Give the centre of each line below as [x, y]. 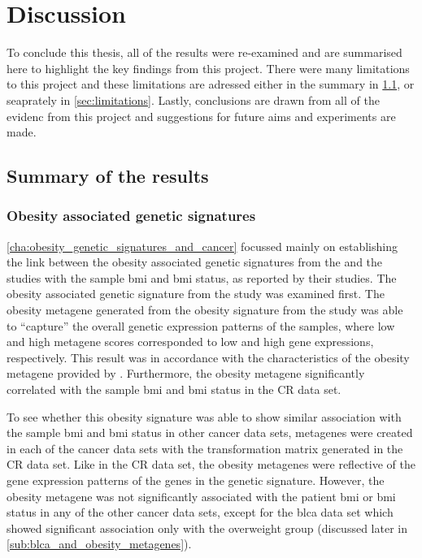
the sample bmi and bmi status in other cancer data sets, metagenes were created [210, 433]
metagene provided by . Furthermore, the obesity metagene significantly [186, 373]
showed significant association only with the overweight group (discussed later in [207, 528]
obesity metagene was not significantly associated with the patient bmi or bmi [201, 496]
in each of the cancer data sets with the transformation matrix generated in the [205, 448]
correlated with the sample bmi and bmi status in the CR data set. [174, 389]
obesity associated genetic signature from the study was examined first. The [196, 294]
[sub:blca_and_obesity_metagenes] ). [99, 544]
